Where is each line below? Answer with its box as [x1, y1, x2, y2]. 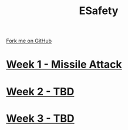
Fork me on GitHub [6, 37, 52, 45]
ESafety [79, 4, 119, 18]
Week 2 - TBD [6, 85, 75, 98]
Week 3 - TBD [6, 112, 75, 125]
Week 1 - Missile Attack [6, 58, 122, 71]
